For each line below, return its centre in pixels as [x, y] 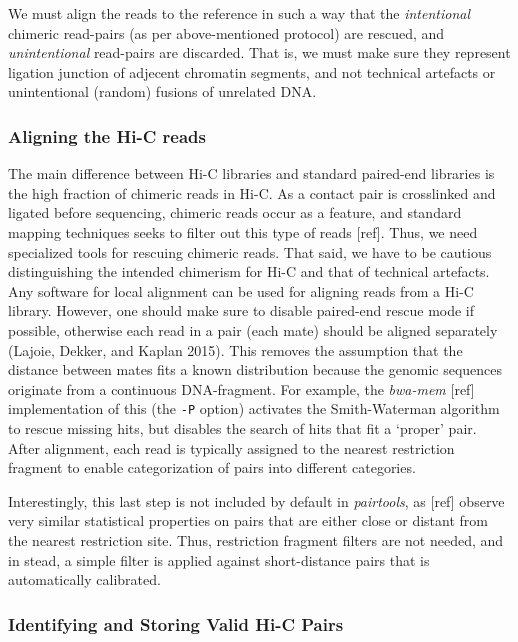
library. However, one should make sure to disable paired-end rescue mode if [241, 310]
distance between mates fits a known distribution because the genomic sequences [255, 369]
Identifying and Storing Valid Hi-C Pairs [176, 623]
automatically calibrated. [84, 579]
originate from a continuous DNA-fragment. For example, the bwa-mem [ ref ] [241, 388]
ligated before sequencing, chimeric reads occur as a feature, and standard [235, 212]
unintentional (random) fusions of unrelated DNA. [162, 91]
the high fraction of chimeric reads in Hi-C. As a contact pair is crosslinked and [252, 192]
